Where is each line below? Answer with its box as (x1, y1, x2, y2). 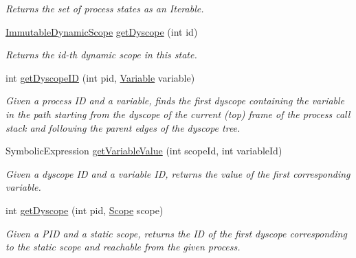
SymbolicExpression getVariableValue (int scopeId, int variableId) (5, 143, 282, 158)
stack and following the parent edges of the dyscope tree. (5, 120, 241, 134)
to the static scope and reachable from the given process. (5, 239, 241, 254)
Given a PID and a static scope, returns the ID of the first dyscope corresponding (5, 226, 347, 240)
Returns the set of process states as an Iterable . (5, 1, 204, 15)
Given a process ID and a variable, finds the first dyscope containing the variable (5, 93, 345, 108)
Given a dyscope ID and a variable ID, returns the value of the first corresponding (5, 166, 351, 180)
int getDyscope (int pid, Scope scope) (5, 202, 164, 217)
